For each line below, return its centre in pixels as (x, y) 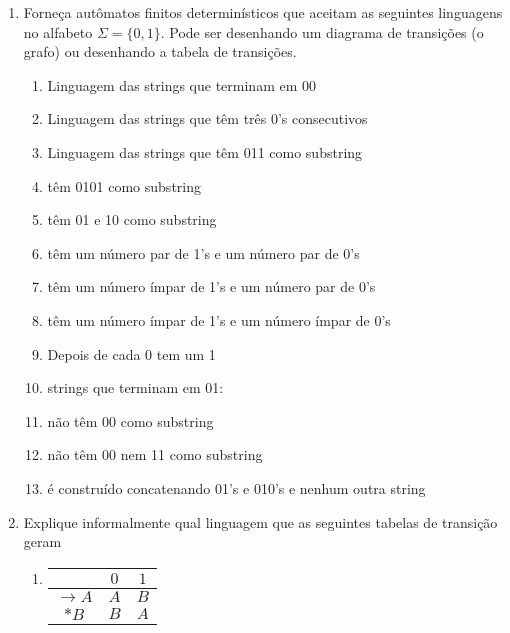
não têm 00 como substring (130, 420)
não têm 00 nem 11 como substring (155, 454)
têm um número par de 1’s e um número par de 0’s (203, 252)
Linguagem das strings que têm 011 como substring (205, 151)
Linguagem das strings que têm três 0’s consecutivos (207, 118)
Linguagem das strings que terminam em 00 (182, 84)
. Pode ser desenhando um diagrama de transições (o (322, 31)
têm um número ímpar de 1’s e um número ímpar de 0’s (219, 319)
